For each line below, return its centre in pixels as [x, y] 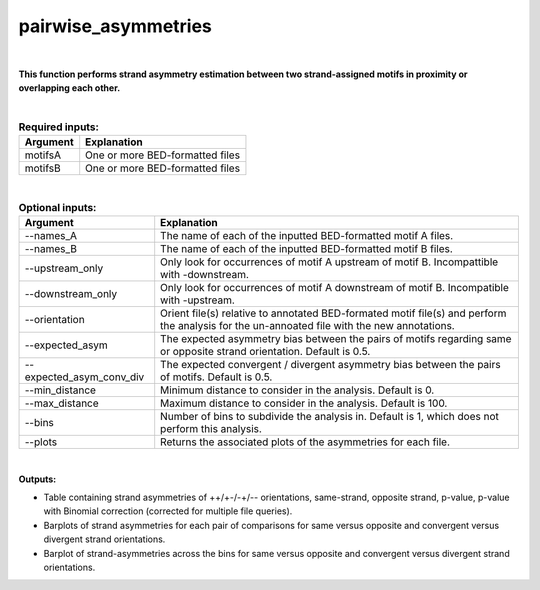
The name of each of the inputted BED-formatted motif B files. [307, 249]
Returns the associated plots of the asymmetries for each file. [305, 442]
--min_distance [60, 390]
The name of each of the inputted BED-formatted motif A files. [307, 236]
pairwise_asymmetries [115, 26]
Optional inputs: [57, 208]
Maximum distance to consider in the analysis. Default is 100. [304, 403]
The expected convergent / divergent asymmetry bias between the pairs [330, 365]
